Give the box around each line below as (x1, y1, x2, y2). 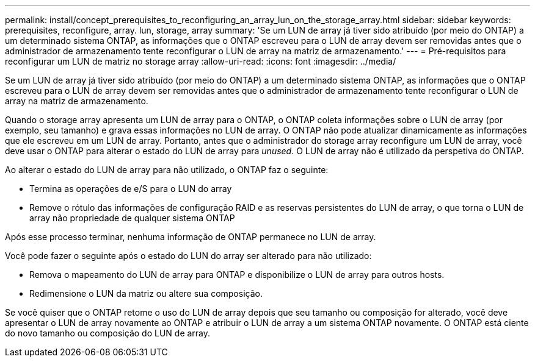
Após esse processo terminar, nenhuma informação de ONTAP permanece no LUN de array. (5, 232, 376, 242)
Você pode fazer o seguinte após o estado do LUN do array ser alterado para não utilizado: (5, 250, 372, 261)
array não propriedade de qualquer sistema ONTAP (29, 213, 235, 223)
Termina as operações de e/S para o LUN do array (29, 183, 232, 194)
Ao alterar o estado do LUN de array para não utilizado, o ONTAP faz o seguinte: (5, 165, 329, 175)
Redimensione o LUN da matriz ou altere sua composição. (29, 288, 263, 299)
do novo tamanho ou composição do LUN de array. (5, 328, 211, 338)
